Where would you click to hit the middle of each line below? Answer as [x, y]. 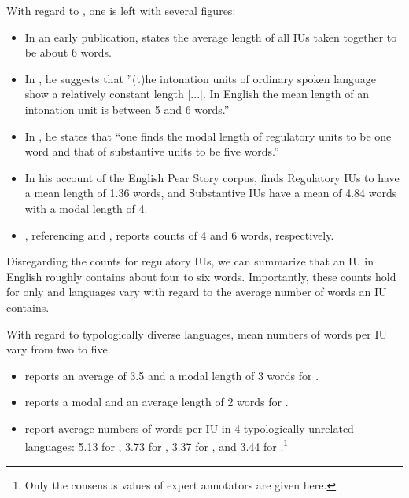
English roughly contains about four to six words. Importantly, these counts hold [201, 276]
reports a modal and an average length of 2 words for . [157, 402]
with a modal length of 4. [86, 208]
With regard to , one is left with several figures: [121, 10]
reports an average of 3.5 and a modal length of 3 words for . [172, 375]
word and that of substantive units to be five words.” [152, 151]
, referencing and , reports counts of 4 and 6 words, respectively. [179, 234]
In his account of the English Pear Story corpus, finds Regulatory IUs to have [212, 177]
